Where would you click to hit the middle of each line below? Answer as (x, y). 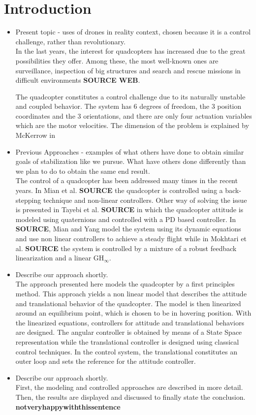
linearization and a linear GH (60, 258)
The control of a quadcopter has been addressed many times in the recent (127, 180)
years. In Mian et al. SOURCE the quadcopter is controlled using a (119, 190)
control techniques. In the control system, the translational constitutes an (126, 351)
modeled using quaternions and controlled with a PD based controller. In (126, 219)
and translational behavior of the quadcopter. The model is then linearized (128, 303)
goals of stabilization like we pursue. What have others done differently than (131, 161)
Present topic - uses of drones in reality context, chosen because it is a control (133, 32)
